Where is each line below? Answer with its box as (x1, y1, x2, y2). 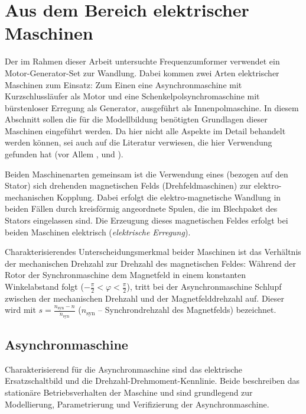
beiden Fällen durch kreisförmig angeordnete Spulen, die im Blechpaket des (5, 202, 278, 215)
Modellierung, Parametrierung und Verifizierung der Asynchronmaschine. (5, 397, 269, 410)
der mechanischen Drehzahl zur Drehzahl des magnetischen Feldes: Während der (5, 257, 297, 269)
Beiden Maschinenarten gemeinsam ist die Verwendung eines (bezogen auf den (5, 167, 288, 180)
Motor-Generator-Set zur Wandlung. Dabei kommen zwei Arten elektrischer (5, 66, 279, 79)
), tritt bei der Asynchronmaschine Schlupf (126, 280, 282, 292)
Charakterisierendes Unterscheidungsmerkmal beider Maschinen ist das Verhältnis (5, 245, 301, 258)
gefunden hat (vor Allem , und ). (5, 148, 123, 160)
